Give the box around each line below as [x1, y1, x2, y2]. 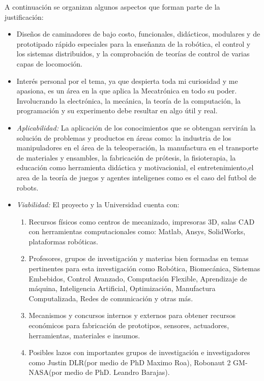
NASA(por [28, 367, 62, 377]
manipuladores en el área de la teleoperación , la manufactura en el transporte [16, 142, 258, 153]
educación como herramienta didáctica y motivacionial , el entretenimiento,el [16, 162, 254, 173]
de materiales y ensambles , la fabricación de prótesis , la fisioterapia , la [16, 152, 236, 163]
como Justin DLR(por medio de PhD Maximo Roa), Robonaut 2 [28, 357, 231, 367]
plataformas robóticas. [28, 236, 98, 246]
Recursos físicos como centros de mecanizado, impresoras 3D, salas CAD [28, 216, 255, 227]
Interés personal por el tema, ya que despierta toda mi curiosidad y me [16, 75, 238, 86]
